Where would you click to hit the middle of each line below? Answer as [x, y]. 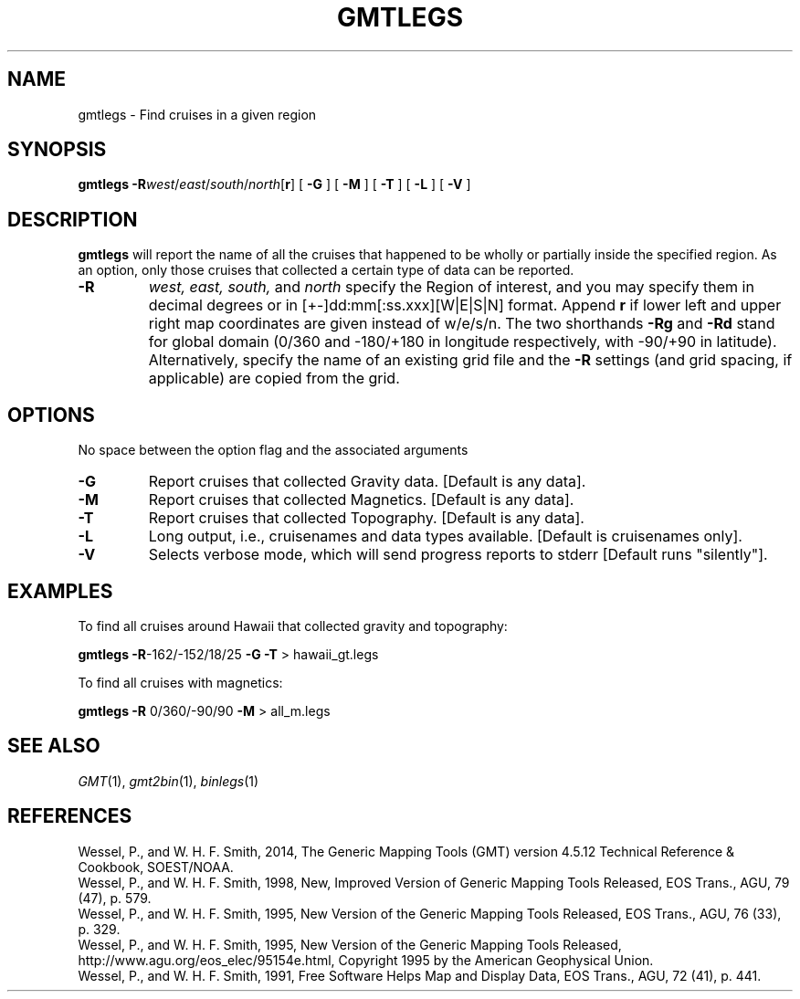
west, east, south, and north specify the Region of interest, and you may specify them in [451, 287]
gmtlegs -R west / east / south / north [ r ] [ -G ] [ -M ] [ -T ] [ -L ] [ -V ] [274, 184]
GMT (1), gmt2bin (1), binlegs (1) [168, 781]
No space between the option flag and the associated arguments [273, 450]
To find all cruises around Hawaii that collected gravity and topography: [293, 626]
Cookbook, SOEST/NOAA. [156, 867]
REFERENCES [70, 816]
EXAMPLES [60, 591]
